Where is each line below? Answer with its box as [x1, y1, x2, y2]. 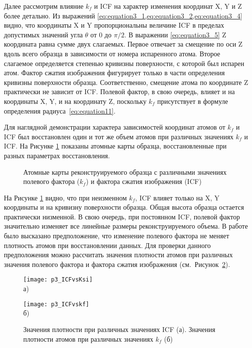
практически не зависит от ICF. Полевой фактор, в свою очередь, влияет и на [4, 86, 235, 97]
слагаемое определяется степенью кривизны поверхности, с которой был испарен [4, 58, 244, 68]
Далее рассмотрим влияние [4, 1, 84, 11]
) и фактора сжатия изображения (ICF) [86, 176, 202, 186]
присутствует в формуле [157, 96, 228, 106]
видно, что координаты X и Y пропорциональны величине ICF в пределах [4, 20, 224, 30]
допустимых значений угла [4, 29, 83, 39]
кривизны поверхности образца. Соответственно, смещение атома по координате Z [4, 77, 248, 87]
